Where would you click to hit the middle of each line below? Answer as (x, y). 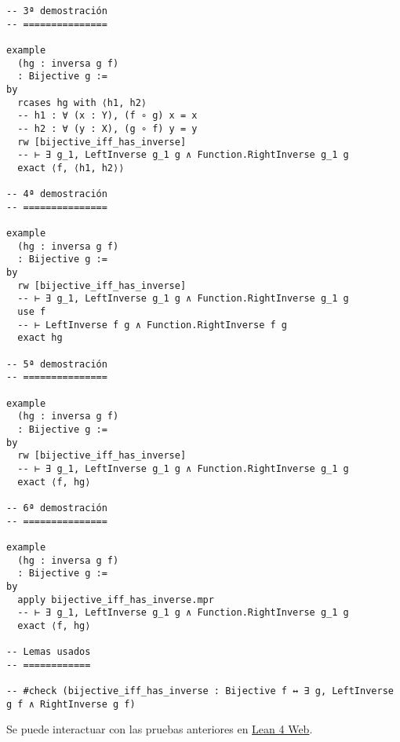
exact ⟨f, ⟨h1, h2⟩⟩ (71, 168)
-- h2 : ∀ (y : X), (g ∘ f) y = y (107, 128)
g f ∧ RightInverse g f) (71, 704)
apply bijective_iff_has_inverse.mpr (116, 599)
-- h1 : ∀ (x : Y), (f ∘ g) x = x (107, 116)
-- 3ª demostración (57, 11)
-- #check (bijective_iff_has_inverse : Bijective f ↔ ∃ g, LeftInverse (200, 691)
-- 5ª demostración (57, 364)
